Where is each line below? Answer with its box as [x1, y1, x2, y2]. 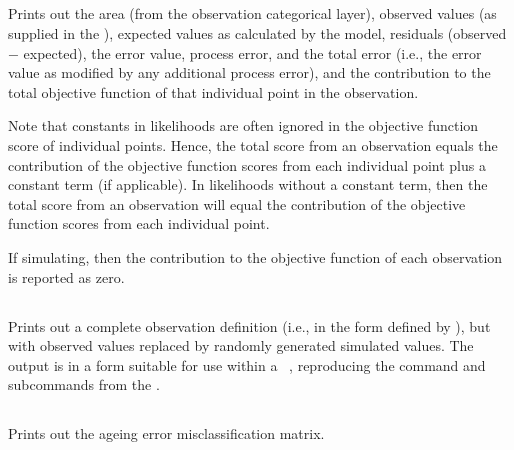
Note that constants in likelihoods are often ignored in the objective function [8, 115, 479, 136]
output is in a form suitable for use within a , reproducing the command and [8, 354, 486, 375]
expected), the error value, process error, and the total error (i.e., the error [23, 42, 482, 63]
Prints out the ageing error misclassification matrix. [8, 423, 325, 444]
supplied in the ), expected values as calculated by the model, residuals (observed [8, 22, 507, 43]
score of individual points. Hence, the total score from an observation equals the [8, 134, 498, 155]
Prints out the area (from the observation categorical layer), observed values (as [8, 3, 497, 24]
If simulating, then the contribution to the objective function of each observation [8, 246, 503, 267]
